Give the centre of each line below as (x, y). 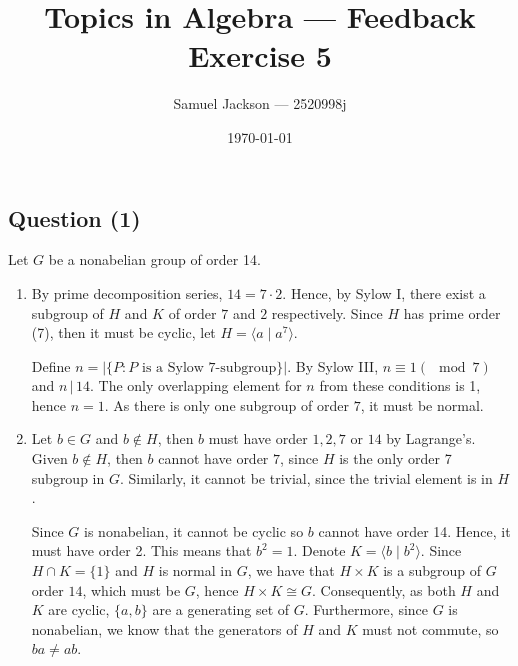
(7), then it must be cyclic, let (123, 332)
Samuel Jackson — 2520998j (260, 103)
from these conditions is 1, (400, 385)
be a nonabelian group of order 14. (154, 259)
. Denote (319, 550)
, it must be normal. (422, 404)
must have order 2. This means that (141, 550)
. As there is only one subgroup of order (226, 404)
